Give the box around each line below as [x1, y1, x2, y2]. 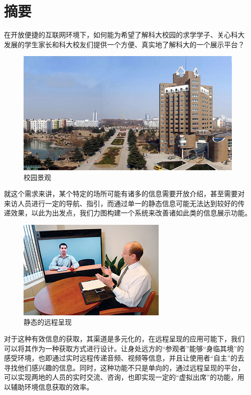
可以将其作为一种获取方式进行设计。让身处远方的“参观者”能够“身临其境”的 [4, 343, 244, 353]
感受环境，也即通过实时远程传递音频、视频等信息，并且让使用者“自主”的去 [4, 353, 245, 363]
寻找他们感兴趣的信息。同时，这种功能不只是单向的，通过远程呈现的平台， [4, 362, 245, 372]
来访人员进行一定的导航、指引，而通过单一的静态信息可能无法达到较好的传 [4, 198, 245, 208]
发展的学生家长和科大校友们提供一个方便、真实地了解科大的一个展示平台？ [4, 39, 245, 49]
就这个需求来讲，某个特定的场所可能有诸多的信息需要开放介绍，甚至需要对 [4, 188, 245, 199]
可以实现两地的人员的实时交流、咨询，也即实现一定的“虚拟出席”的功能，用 [4, 372, 245, 382]
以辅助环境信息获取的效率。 [4, 382, 93, 392]
